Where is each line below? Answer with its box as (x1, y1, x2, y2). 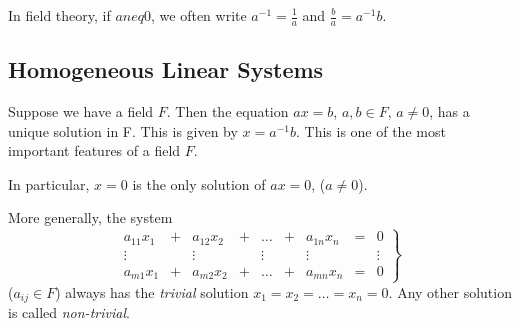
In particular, (8, 173, 90, 194)
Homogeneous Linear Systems (8, 54, 324, 85)
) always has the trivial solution (55, 281, 249, 302)
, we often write (151, 5, 247, 25)
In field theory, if (8, 5, 111, 25)
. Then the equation (166, 101, 289, 122)
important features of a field (8, 140, 181, 161)
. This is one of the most (295, 120, 446, 141)
